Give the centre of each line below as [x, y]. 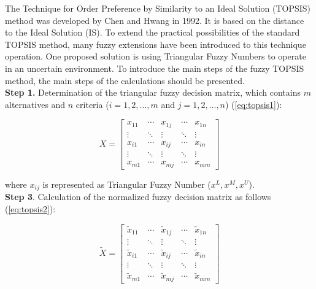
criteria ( [92, 104]
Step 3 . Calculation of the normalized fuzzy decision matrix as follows [138, 197]
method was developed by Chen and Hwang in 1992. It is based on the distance [155, 20]
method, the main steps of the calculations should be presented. [125, 80]
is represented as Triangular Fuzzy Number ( [127, 184]
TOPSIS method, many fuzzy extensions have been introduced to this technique [156, 44]
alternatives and [35, 104]
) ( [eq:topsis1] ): [254, 104]
